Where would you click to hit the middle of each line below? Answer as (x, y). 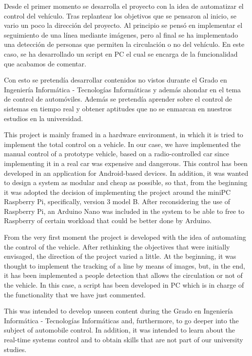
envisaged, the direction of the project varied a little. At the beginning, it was (120, 256)
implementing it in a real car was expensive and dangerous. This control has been (126, 163)
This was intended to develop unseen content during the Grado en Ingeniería (118, 311)
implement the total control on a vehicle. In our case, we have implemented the (122, 144)
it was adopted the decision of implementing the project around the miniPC (117, 192)
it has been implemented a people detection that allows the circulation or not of (123, 275)
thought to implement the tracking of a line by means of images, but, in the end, (125, 265)
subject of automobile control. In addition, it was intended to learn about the (119, 330)
